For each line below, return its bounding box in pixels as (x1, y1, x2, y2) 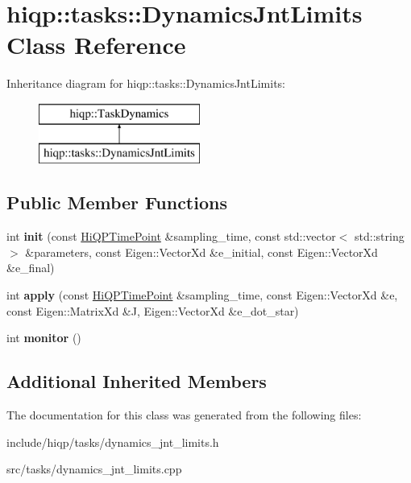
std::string (355, 228, 405, 245)
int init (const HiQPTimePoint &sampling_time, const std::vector (6, 228, 336, 245)
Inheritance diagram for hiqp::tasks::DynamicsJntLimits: (6, 75, 285, 92)
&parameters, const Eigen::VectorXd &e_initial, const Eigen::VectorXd (25, 243, 378, 260)
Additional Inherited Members (6, 369, 267, 394)
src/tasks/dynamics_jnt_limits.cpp (6, 460, 182, 477)
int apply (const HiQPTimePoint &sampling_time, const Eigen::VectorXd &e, (6, 287, 398, 303)
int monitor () (6, 329, 81, 346)
